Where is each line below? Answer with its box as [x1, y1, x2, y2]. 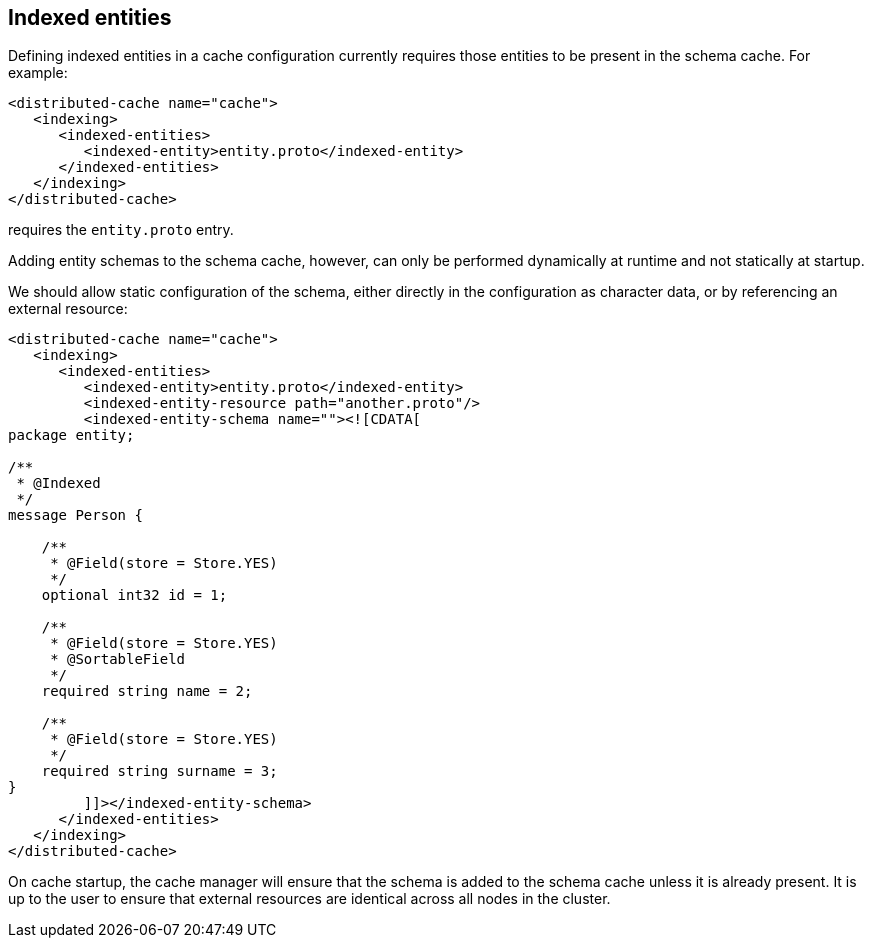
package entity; [8, 427, 135, 444]
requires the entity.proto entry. [8, 221, 234, 239]
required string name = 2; [41, 683, 253, 700]
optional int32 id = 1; [41, 587, 228, 604]
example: [8, 64, 68, 82]
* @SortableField [50, 651, 186, 668]
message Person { [8, 507, 143, 524]
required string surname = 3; [41, 763, 278, 780]
